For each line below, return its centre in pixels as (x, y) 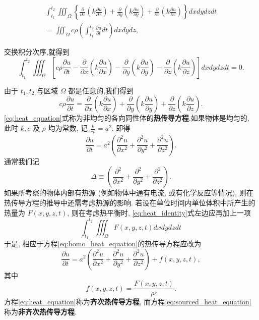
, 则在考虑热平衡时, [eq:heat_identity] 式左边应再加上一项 (159, 212)
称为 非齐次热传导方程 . (40, 311)
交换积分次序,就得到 (37, 52)
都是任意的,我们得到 (101, 90)
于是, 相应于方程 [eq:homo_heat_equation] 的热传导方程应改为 (103, 243)
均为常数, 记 (68, 128)
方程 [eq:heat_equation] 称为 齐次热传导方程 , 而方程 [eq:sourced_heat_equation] (128, 302)
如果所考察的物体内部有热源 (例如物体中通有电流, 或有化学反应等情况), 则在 (129, 193)
